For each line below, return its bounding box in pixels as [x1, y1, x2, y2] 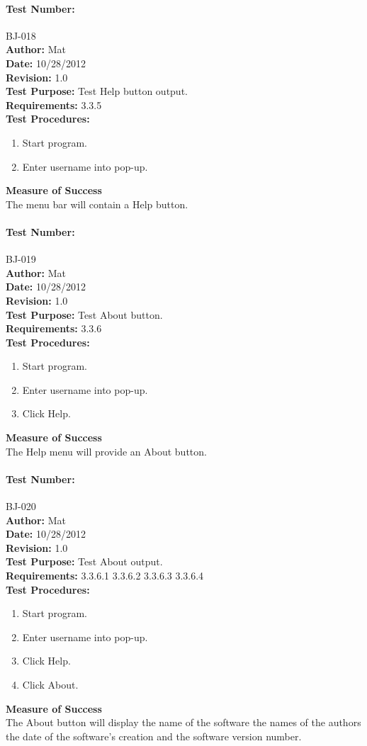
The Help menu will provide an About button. [6, 443, 207, 458]
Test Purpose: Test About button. [6, 307, 163, 322]
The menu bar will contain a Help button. [6, 196, 188, 211]
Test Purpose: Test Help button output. [6, 84, 188, 98]
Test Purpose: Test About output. [6, 554, 163, 569]
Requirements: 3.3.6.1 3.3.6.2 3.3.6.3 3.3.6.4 [6, 568, 204, 583]
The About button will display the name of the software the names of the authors [6, 715, 361, 730]
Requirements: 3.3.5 [6, 97, 102, 112]
